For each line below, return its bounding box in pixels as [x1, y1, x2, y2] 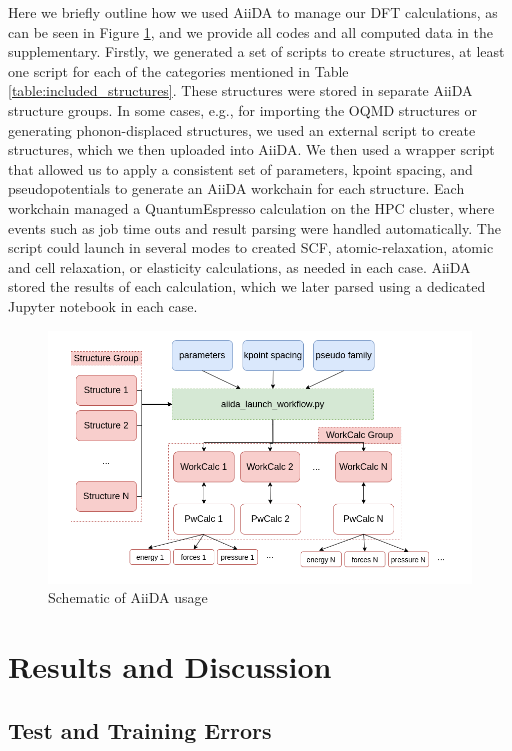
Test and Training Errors [8, 714, 272, 745]
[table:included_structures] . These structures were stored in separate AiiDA [8, 80, 473, 101]
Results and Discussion [8, 646, 332, 687]
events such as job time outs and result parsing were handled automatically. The [8, 217, 501, 238]
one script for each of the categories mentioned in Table [8, 60, 349, 81]
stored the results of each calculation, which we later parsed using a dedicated [8, 276, 486, 297]
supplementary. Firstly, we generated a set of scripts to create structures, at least [8, 41, 505, 62]
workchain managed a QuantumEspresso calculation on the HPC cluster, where [8, 197, 495, 218]
